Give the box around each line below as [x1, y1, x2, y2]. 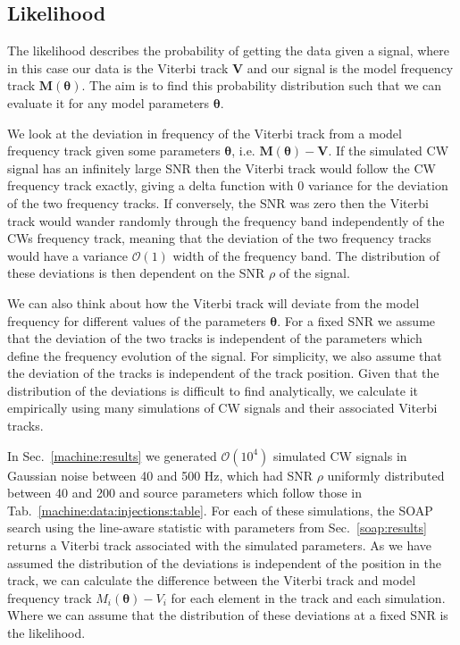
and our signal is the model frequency [247, 58, 454, 77]
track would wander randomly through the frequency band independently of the [7, 211, 445, 230]
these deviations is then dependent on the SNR [7, 264, 265, 282]
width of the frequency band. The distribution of [172, 246, 440, 264]
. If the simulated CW [328, 141, 449, 160]
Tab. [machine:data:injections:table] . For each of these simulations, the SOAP [7, 500, 433, 519]
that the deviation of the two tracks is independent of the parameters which [7, 329, 422, 348]
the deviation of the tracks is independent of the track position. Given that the [7, 364, 439, 382]
